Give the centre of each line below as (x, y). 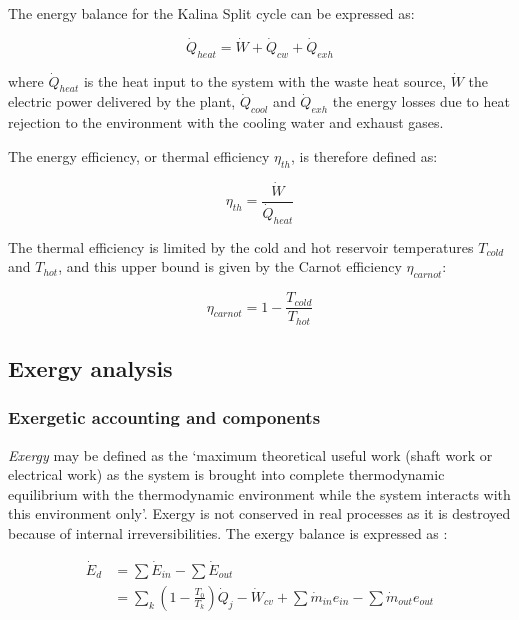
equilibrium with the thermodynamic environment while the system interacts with (259, 493)
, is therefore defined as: (364, 155)
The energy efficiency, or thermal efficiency (139, 155)
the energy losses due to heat (421, 101)
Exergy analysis (90, 368)
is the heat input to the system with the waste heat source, (265, 80)
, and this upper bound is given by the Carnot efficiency (230, 266)
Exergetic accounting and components (164, 417)
